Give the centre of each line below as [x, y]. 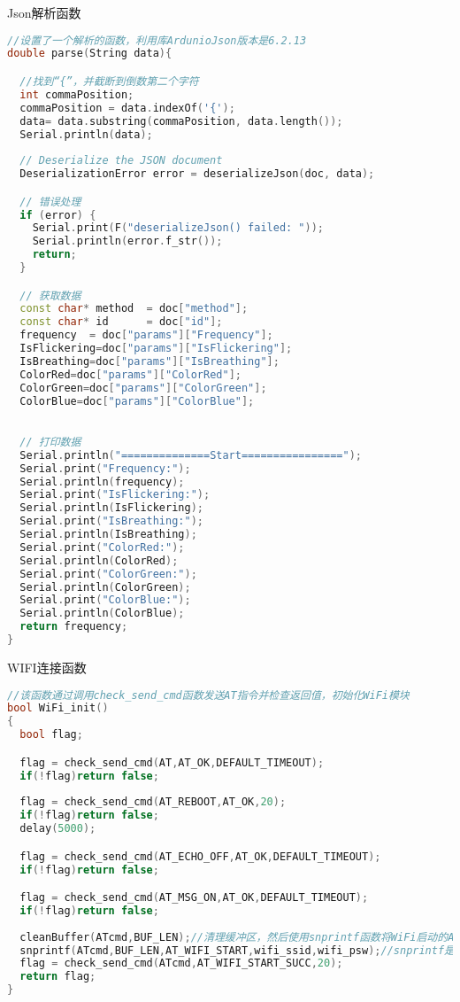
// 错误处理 [50, 202]
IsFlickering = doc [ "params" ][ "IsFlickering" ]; [156, 349]
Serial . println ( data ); [86, 134]
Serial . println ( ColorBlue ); [102, 614]
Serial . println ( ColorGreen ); [105, 587]
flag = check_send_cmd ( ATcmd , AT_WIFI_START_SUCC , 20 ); [181, 963]
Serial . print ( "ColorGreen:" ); [108, 574]
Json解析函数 [44, 12]
